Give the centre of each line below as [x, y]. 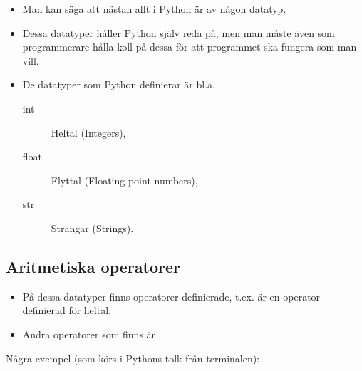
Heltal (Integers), [88, 132]
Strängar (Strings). [92, 228]
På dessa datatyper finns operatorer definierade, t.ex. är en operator [171, 296]
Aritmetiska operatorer [93, 266]
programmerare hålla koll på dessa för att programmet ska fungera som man [190, 47]
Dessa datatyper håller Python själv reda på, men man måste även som [179, 32]
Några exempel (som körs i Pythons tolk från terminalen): [133, 358]
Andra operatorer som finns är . [92, 334]
